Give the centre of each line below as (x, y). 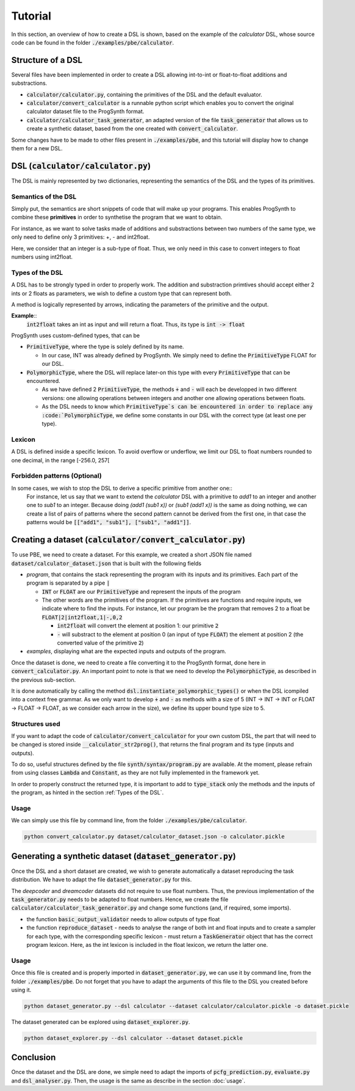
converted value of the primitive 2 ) (100, 643)
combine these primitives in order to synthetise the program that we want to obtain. (117, 217)
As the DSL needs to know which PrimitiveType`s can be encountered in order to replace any (177, 407)
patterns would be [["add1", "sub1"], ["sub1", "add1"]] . (109, 522)
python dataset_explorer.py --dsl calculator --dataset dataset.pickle (134, 1038)
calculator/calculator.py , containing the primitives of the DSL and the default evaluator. (144, 94)
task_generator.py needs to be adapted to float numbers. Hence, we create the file (120, 899)
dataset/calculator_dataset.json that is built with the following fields (106, 563)
